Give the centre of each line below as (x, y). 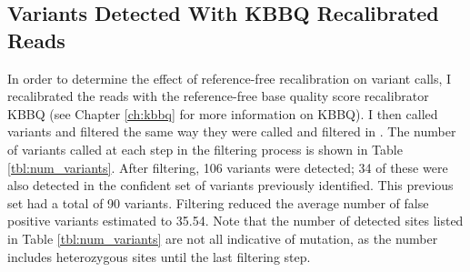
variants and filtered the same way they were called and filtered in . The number (232, 131)
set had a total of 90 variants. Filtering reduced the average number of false (218, 202)
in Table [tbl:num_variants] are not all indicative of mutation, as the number (223, 238)
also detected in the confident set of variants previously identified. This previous (230, 185)
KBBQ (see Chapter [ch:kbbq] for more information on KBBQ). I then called (223, 113)
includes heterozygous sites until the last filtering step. (159, 256)
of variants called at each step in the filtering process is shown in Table (205, 149)
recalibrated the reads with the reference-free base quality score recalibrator (218, 96)
